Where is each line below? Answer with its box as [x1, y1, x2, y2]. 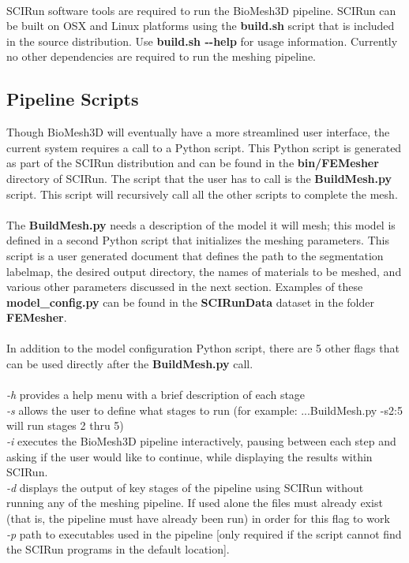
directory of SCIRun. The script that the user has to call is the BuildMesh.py [6, 170, 392, 186]
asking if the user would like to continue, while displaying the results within [6, 448, 373, 464]
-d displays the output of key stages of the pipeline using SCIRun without [6, 479, 364, 495]
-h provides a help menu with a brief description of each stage [6, 386, 306, 403]
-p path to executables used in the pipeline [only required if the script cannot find [6, 525, 402, 542]
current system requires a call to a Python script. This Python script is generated [6, 139, 402, 155]
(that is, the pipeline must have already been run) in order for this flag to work [6, 510, 390, 527]
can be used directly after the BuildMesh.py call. [6, 356, 253, 372]
